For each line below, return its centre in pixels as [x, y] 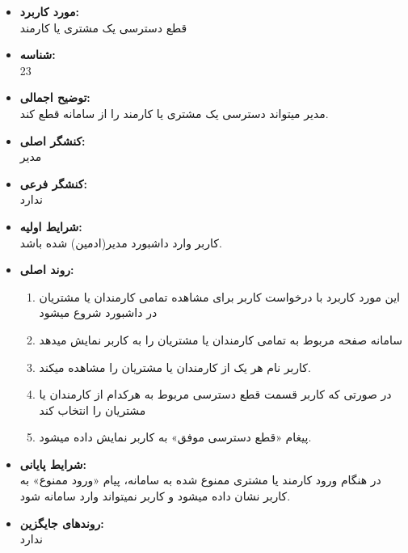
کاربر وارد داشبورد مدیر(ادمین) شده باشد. [121, 242]
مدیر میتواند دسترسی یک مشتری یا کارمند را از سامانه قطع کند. [174, 113]
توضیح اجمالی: [55, 97]
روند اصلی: [47, 270]
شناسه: [38, 55]
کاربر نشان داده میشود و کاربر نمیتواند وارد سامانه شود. [155, 496]
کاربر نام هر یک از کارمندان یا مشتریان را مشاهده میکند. [175, 367]
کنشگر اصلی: [53, 140]
